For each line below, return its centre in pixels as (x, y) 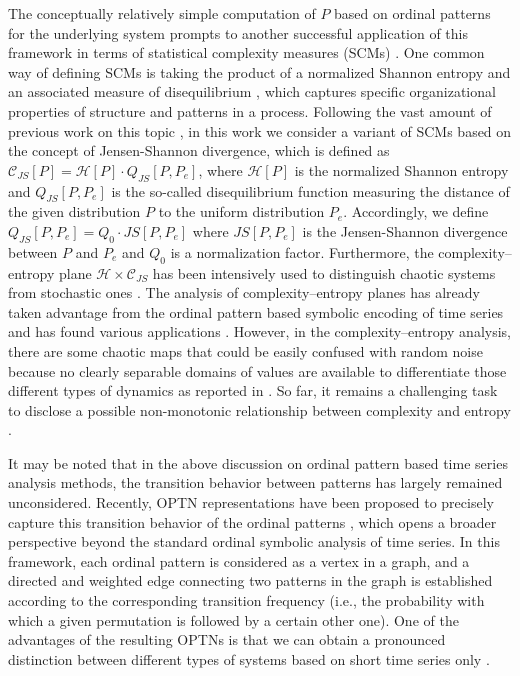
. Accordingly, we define (416, 211)
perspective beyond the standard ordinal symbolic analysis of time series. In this (254, 541)
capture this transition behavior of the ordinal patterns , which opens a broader (252, 521)
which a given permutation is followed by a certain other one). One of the (233, 619)
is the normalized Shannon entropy (401, 169)
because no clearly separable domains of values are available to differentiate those (257, 370)
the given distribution (74, 211)
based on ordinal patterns (412, 13)
